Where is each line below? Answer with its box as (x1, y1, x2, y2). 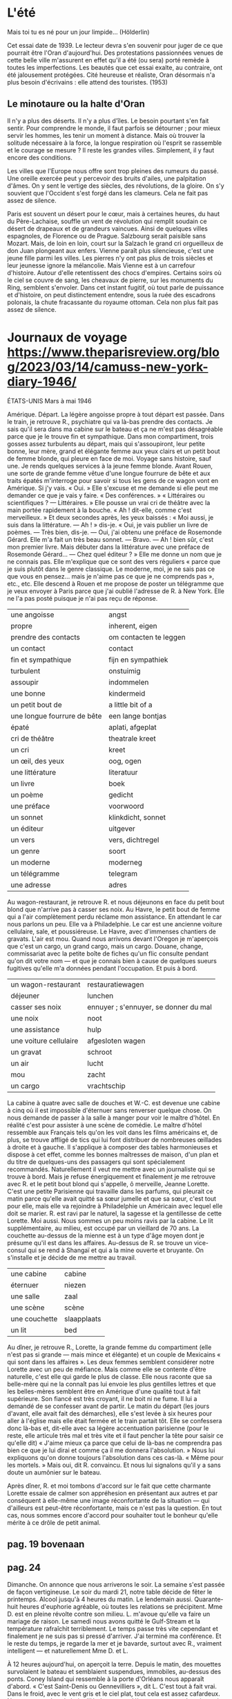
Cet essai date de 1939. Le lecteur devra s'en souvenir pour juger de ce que (7, 41, 223, 49)
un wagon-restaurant (10, 979, 81, 989)
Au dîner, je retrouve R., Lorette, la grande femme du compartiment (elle (7, 1343, 212, 1351)
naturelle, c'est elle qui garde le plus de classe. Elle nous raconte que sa (7, 1372, 213, 1380)
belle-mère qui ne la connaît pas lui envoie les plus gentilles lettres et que (7, 1380, 216, 1388)
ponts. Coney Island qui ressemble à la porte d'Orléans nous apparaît (7, 1675, 204, 1683)
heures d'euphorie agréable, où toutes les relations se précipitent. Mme (19, 1602, 223, 1610)
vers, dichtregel (108, 835, 159, 845)
